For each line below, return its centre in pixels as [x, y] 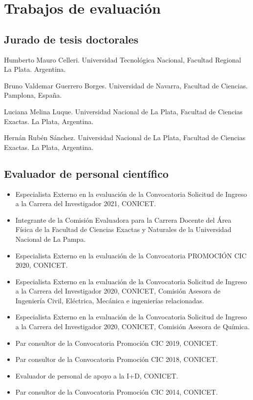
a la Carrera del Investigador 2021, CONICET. [86, 203]
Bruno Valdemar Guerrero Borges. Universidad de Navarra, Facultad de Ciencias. [126, 85]
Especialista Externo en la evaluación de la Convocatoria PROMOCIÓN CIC [131, 255]
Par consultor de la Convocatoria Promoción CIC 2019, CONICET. [116, 343]
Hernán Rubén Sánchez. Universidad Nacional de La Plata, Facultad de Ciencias [125, 137]
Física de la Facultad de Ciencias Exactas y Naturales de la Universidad [123, 229]
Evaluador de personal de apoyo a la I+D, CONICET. [97, 375]
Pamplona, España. [33, 95]
